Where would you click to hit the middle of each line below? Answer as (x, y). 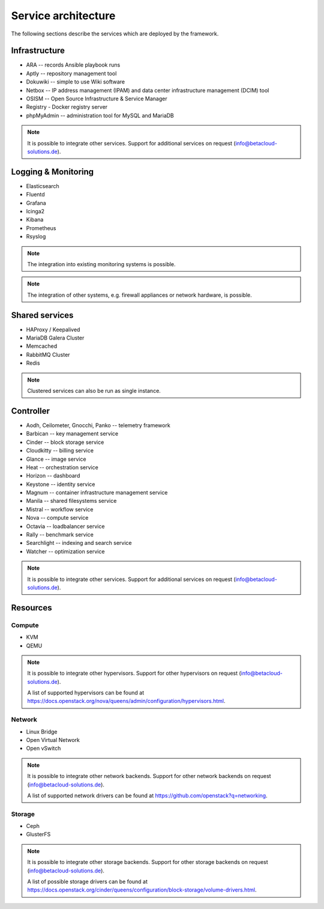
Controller (31, 411)
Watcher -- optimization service (65, 551)
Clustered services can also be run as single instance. (94, 391)
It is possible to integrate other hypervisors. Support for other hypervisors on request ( (134, 673)
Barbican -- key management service (72, 434)
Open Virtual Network (53, 740)
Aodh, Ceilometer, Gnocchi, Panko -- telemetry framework (98, 425)
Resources (31, 608)
